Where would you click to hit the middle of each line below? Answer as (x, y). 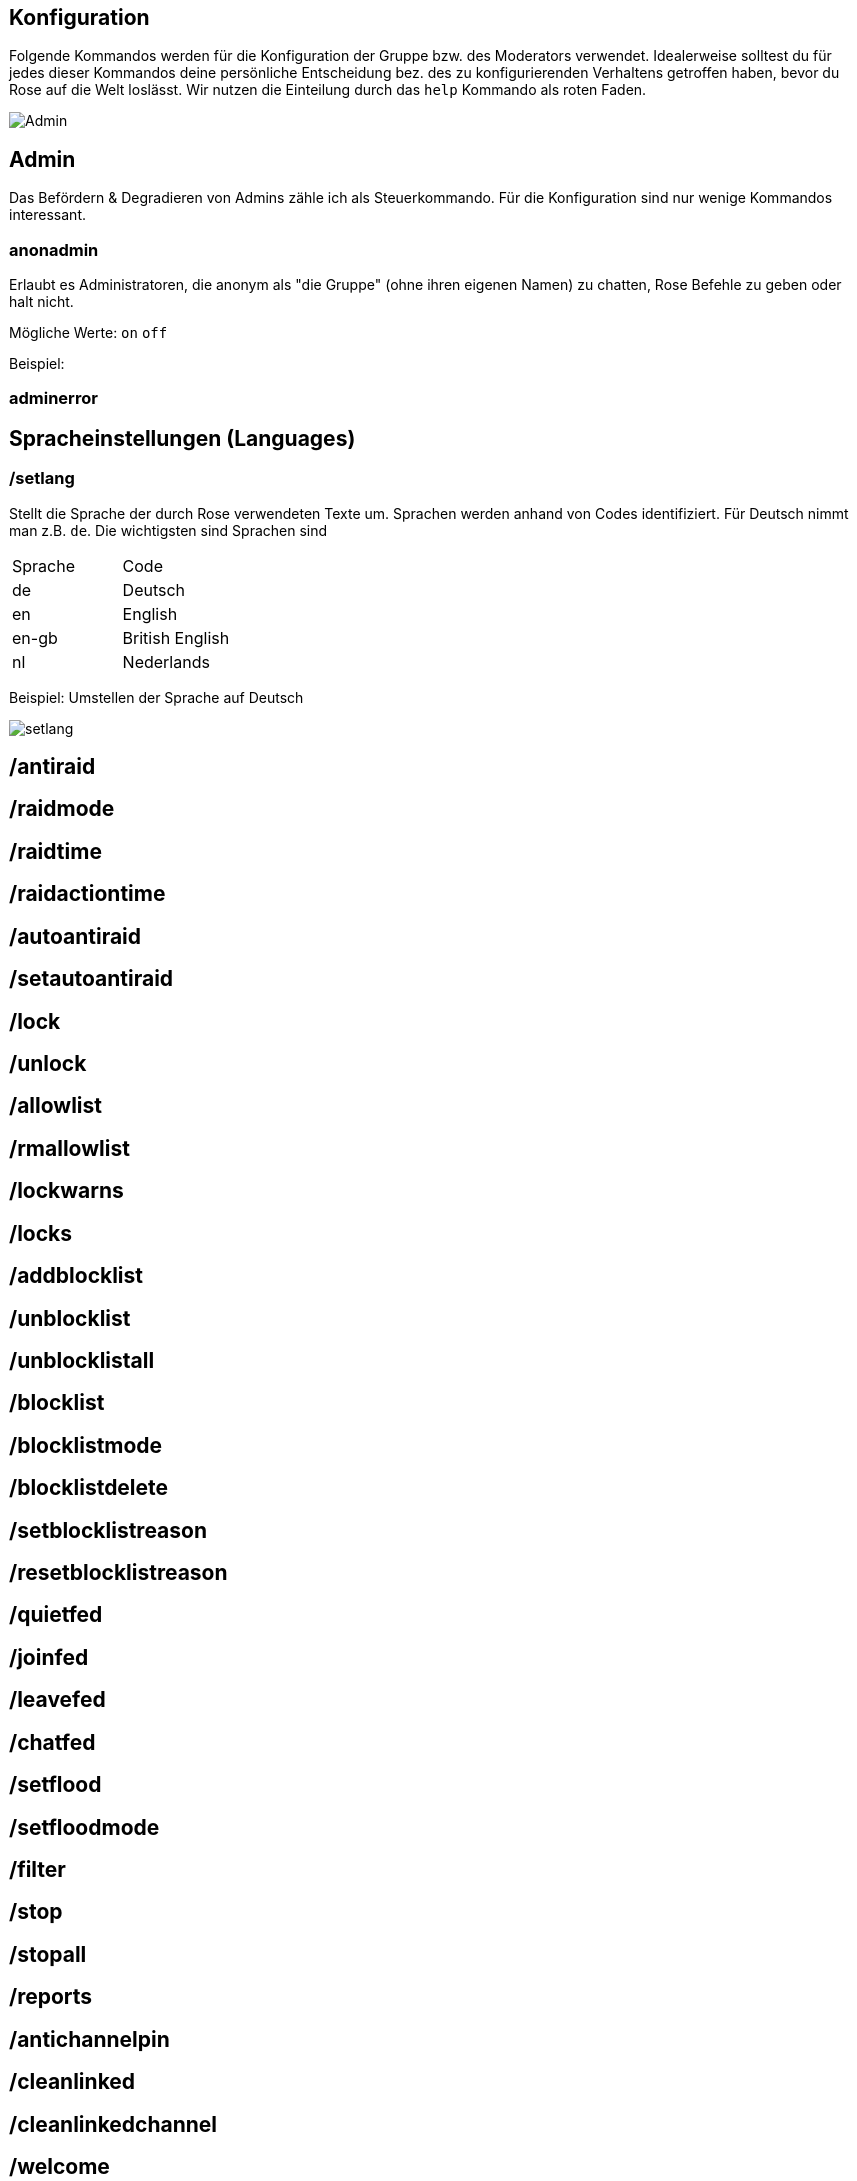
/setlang (42, 478)
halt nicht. (41, 302)
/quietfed (56, 1615)
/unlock (48, 1063)
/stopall (48, 1954)
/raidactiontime (87, 894)
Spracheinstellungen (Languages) (182, 438)
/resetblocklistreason (118, 1573)
